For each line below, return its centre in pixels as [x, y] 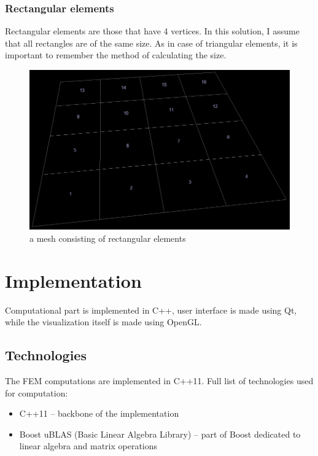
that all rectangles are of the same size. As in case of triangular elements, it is [151, 43]
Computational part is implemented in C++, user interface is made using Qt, [151, 310]
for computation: [37, 392]
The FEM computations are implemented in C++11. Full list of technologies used [159, 380]
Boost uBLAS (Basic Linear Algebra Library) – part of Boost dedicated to [160, 434]
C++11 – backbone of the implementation [99, 413]
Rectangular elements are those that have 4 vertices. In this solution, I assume [152, 31]
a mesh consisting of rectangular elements [108, 238]
